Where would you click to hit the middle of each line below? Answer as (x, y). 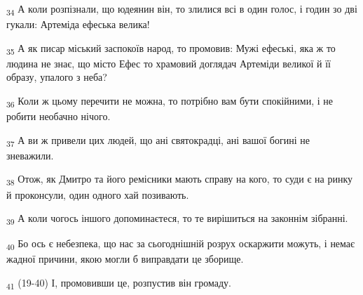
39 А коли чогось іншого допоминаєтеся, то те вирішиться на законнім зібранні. (177, 219)
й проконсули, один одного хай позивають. (98, 194)
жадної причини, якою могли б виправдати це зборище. (125, 259)
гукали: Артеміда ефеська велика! (78, 24)
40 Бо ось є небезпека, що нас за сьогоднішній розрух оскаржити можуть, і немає (181, 244)
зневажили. (30, 155)
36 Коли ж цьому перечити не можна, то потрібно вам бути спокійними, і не (170, 101)
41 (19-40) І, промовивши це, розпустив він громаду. (119, 283)
